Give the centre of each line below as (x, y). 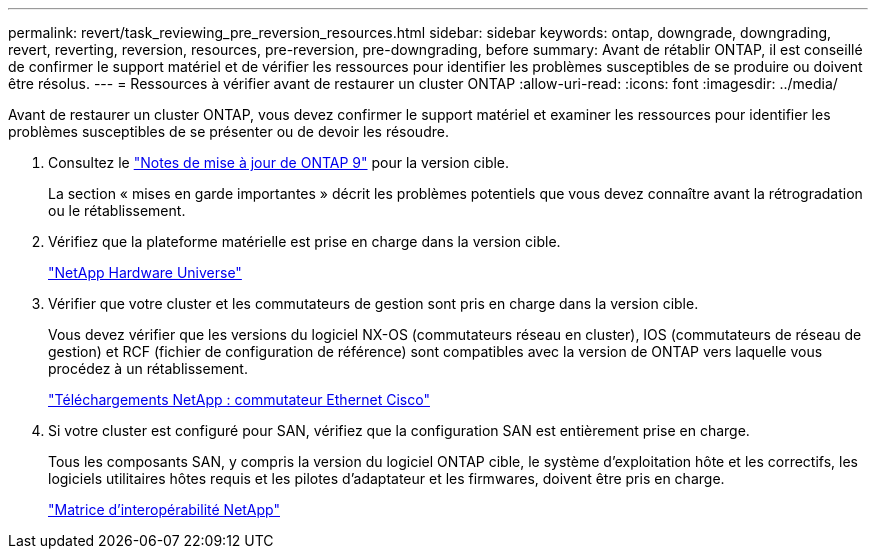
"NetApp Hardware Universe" (145, 272)
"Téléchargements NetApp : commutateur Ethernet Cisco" (239, 399)
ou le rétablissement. (117, 210)
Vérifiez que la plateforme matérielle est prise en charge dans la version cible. (304, 241)
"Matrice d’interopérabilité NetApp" (164, 509)
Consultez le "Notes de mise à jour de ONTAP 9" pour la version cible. (279, 162)
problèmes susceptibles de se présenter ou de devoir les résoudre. (228, 131)
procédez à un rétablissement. (148, 368)
